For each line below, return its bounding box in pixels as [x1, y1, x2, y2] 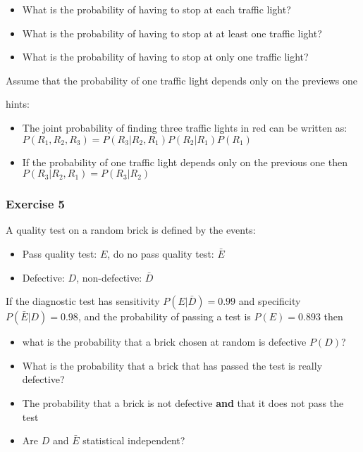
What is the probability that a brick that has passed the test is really [22, 358, 323, 372]
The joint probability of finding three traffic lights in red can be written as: [22, 120, 347, 134]
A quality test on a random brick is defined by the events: [6, 222, 256, 237]
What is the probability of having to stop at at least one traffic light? [22, 25, 322, 40]
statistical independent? [82, 433, 185, 448]
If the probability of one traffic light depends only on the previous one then [22, 154, 347, 169]
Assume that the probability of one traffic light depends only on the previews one [6, 73, 357, 87]
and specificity [238, 294, 301, 308]
